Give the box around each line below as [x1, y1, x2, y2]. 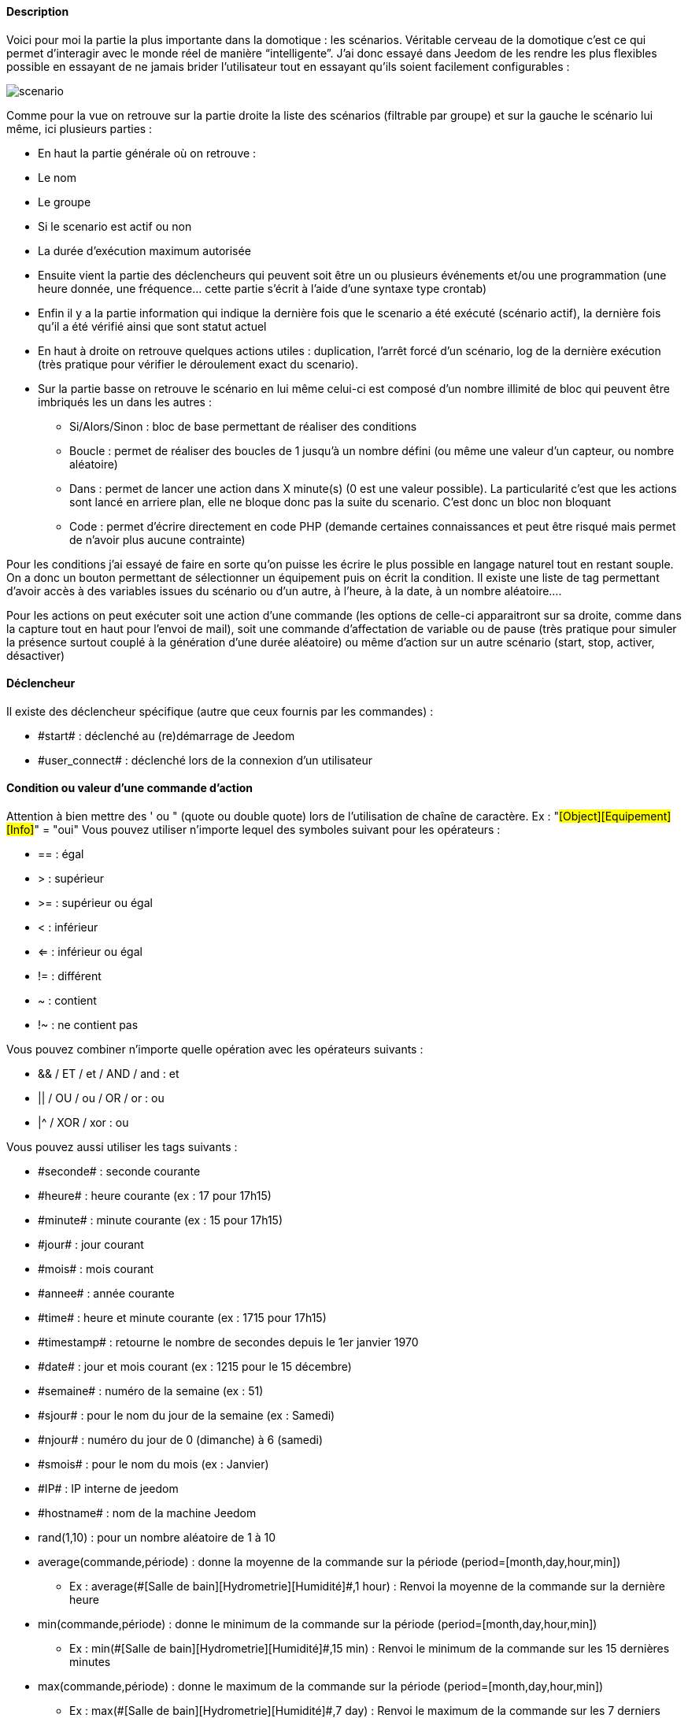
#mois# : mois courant [38, 1262, 154, 1276]
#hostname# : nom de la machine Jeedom [38, 1506, 257, 1520]
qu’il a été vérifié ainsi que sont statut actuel [38, 319, 267, 333]
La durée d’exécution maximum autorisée [38, 243, 251, 257]
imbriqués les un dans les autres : [38, 394, 212, 409]
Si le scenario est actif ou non [38, 219, 192, 233]
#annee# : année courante [38, 1287, 175, 1301]
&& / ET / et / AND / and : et [38, 1067, 179, 1081]
